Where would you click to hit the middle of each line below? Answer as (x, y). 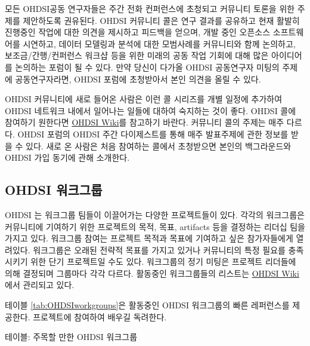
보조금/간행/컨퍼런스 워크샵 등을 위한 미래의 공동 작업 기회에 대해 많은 (137, 55)
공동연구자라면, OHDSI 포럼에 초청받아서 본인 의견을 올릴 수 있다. (138, 79)
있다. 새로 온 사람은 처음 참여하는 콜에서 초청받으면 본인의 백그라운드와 (159, 146)
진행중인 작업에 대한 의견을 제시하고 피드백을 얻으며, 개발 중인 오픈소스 (138, 32)
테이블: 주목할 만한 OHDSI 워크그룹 (71, 337)
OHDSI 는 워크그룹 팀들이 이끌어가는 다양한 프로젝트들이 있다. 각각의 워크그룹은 (155, 214)
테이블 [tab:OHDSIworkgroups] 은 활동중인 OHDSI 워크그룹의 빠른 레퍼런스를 (147, 305)
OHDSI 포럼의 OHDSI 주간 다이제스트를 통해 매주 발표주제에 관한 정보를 (153, 134)
